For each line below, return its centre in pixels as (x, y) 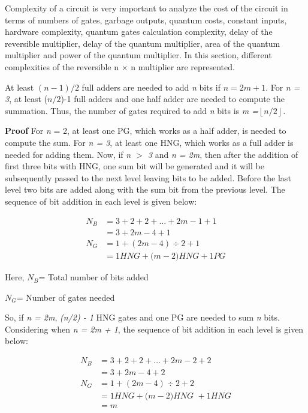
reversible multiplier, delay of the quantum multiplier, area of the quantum (143, 43)
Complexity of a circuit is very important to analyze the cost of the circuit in (147, 8)
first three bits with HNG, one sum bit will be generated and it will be (135, 166)
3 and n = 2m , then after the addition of (223, 154)
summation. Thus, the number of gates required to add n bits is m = (132, 110)
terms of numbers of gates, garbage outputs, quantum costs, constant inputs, (146, 20)
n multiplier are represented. (183, 66)
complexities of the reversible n (62, 66)
